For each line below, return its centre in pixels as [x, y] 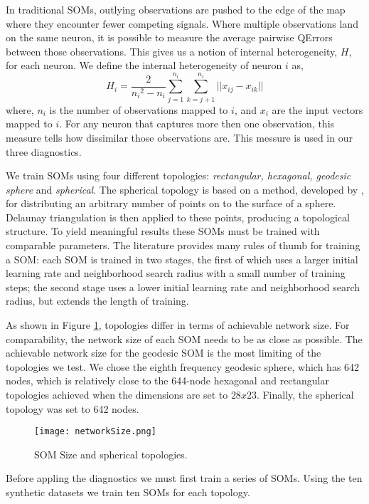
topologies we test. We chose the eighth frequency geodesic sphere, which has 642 [183, 366]
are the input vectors [317, 109]
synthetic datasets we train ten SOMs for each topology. [128, 492]
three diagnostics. [44, 151]
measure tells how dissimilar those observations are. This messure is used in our [179, 137]
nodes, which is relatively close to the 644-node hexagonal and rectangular [167, 380]
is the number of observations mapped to [139, 109]
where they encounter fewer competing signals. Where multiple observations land [182, 23]
